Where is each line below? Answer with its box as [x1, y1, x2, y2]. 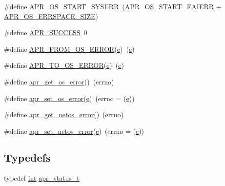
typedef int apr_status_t [4, 172, 80, 183]
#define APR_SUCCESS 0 [4, 27, 87, 38]
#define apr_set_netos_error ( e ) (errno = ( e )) [4, 125, 144, 136]
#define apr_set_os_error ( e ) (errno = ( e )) [4, 93, 135, 103]
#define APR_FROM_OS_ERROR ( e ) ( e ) [4, 43, 135, 54]
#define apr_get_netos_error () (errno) [4, 109, 123, 120]
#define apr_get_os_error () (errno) [4, 76, 114, 86]
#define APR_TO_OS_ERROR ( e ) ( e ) [4, 60, 124, 70]
